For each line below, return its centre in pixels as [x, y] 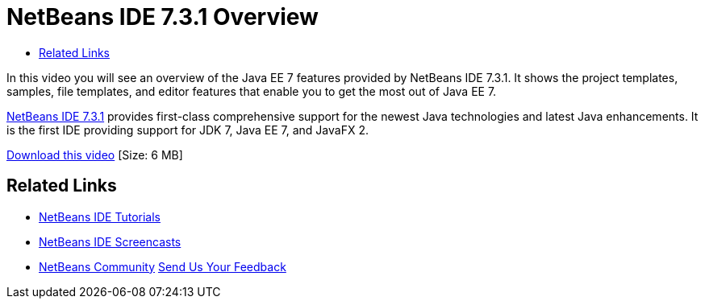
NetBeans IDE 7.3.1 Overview [163, 17]
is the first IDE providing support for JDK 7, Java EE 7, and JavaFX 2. [188, 130]
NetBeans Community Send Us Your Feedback [163, 266]
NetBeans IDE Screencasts [110, 241]
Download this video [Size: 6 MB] [95, 155]
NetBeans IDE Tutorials [100, 216]
